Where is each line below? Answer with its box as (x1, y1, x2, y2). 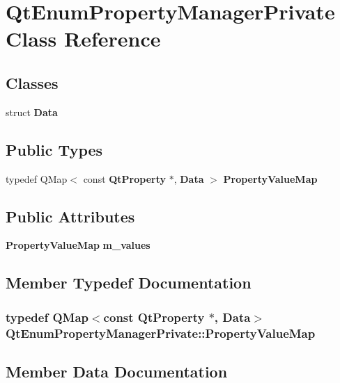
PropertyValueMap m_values (6, 238, 150, 252)
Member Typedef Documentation (6, 272, 252, 293)
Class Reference (6, 24, 161, 53)
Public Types (6, 138, 103, 160)
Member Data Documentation (6, 360, 228, 382)
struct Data (6, 104, 58, 119)
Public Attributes (6, 205, 135, 227)
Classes (6, 72, 59, 93)
